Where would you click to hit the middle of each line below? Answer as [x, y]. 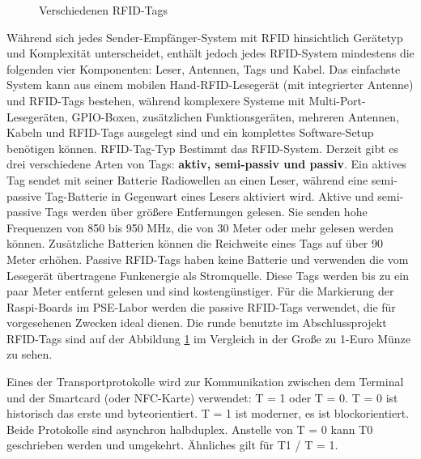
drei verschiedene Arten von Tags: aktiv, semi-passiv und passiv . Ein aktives [206, 164]
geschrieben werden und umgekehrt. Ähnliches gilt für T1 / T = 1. [172, 445]
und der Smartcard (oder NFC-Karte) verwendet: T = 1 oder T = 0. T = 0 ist [202, 397]
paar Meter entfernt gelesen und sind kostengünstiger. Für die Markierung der [200, 291]
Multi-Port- [337, 100]
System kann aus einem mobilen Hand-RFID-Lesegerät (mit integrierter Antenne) [210, 85]
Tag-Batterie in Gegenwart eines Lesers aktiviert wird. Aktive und [209, 195]
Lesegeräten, [37, 116]
